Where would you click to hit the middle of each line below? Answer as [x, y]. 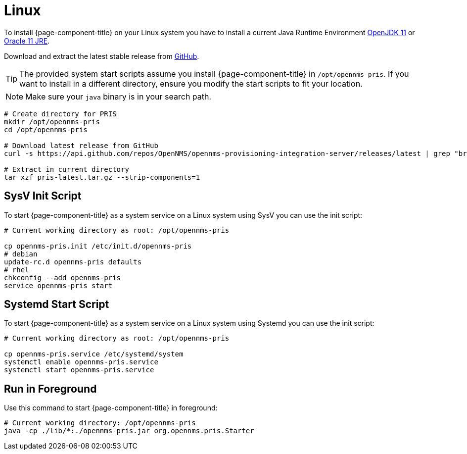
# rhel [17, 270]
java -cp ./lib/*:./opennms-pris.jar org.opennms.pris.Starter [129, 431]
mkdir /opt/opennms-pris [52, 122]
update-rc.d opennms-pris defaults [73, 262]
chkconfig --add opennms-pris [63, 277]
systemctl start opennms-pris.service [79, 370]
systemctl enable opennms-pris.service [81, 362]
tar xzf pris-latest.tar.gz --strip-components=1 [102, 177]
